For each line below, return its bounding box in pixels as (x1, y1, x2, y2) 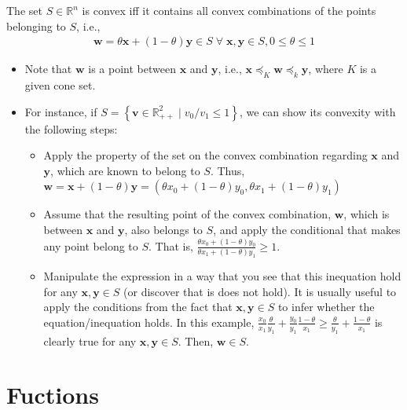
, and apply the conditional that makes (213, 221, 401, 237)
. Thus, (210, 162, 245, 178)
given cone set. (24, 77, 96, 93)
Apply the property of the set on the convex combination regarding (43, 147, 368, 163)
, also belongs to (124, 221, 203, 237)
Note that (24, 60, 72, 77)
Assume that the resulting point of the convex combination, (43, 206, 332, 222)
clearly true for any (43, 332, 137, 349)
